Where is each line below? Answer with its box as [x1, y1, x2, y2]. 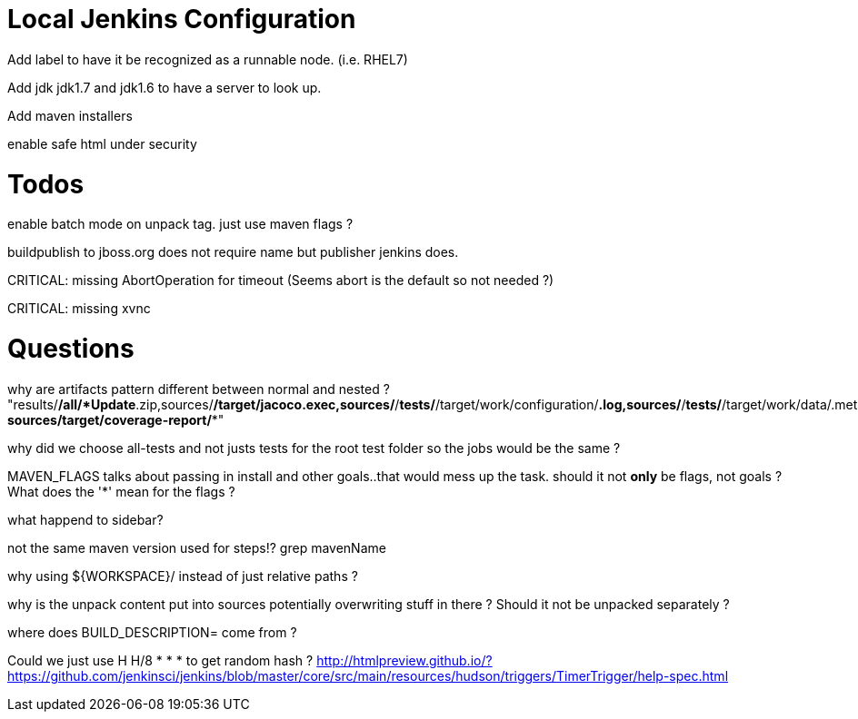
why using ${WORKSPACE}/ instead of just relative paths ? [7, 567, 358, 584]
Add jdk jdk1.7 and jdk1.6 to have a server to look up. [7, 79, 322, 95]
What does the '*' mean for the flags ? [7, 483, 235, 499]
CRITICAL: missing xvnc [7, 300, 151, 317]
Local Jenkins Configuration [7, 4, 356, 34]
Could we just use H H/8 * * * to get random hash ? [7, 652, 314, 668]
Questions [7, 333, 135, 364]
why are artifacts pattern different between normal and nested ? [7, 380, 390, 397]
